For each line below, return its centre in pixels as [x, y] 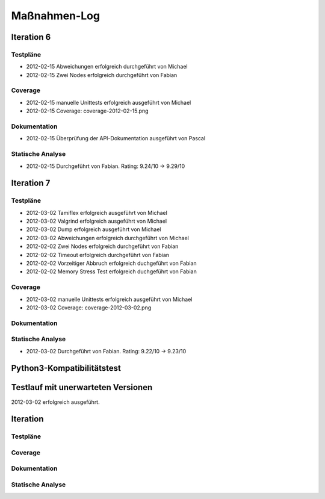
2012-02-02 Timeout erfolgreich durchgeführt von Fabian [98, 255]
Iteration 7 [31, 183]
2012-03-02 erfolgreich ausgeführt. [55, 402]
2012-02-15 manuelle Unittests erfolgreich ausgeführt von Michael [109, 102]
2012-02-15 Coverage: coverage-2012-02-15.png [87, 111]
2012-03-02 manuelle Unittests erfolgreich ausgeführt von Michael [109, 299]
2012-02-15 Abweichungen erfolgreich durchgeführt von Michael [107, 67]
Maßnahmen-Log [56, 16]
